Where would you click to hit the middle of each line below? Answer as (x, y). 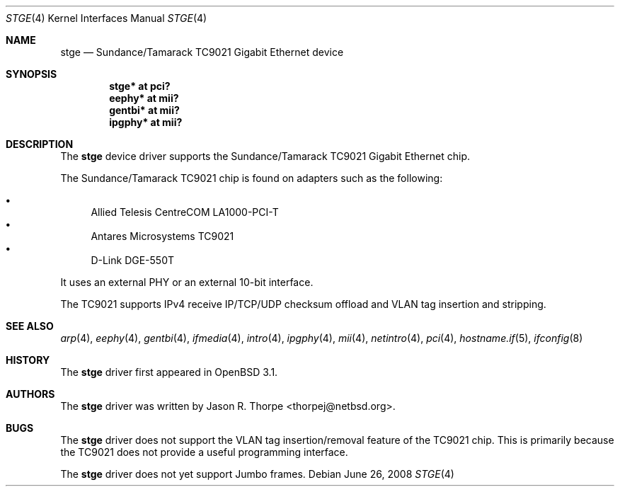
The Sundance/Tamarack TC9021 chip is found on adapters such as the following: (252, 178)
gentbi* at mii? (144, 110)
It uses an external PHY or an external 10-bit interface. (187, 282)
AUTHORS (30, 394)
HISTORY (28, 360)
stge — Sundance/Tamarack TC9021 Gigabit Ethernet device (202, 52)
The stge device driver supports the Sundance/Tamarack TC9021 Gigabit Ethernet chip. (265, 156)
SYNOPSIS (31, 74)
